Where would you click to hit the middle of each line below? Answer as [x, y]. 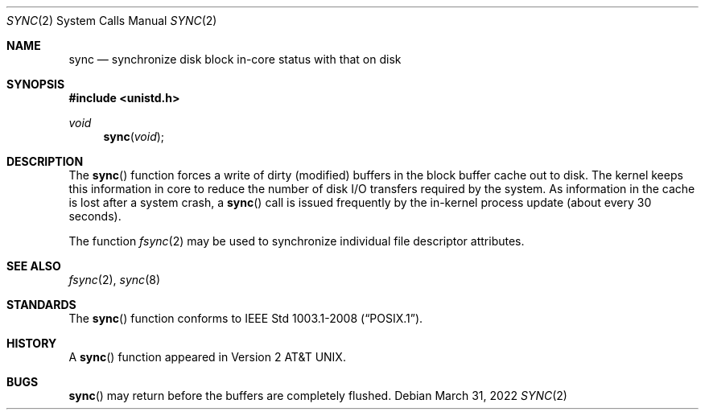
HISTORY [32, 343]
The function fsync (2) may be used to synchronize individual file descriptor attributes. [297, 241]
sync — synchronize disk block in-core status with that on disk [235, 59]
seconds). [95, 216]
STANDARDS [41, 305]
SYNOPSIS [36, 84]
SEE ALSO [34, 266]
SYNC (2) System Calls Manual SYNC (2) [112, 21]
